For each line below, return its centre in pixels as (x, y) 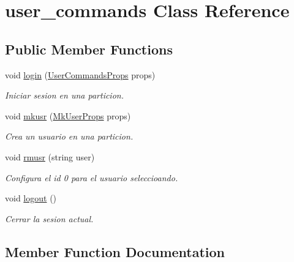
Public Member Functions (89, 49)
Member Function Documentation (115, 251)
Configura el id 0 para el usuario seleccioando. (92, 177)
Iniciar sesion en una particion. (64, 95)
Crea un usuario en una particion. (69, 136)
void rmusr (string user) (50, 156)
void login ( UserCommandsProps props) (80, 74)
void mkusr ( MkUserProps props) (68, 115)
